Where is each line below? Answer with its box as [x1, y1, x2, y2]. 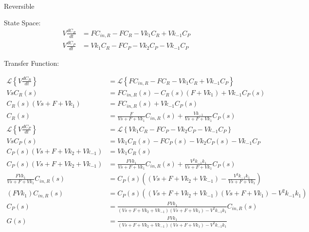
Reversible [4, 1, 35, 11]
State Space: [4, 17, 41, 27]
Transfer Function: [4, 58, 59, 68]
